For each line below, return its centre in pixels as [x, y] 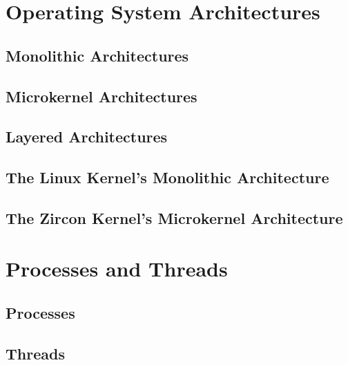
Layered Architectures [87, 137]
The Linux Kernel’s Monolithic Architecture [167, 177]
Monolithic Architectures [97, 55]
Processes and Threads [117, 269]
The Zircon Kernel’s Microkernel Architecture [174, 217]
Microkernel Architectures [101, 96]
